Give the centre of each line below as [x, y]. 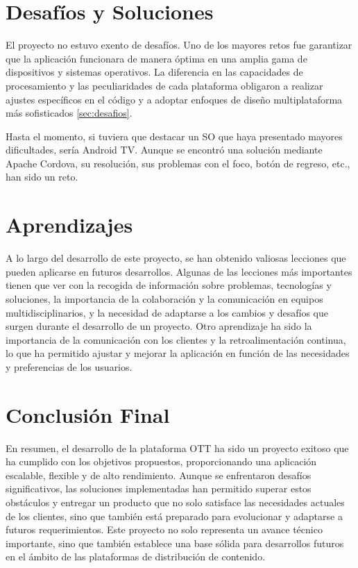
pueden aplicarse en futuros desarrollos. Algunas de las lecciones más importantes [179, 271]
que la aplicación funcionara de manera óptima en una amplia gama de [156, 58]
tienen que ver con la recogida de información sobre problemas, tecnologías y [169, 285]
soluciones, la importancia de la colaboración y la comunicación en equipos [164, 298]
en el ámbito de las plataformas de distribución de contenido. [136, 557]
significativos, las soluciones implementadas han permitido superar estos [159, 488]
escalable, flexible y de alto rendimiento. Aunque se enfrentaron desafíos [159, 475]
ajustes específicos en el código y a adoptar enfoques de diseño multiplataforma [174, 99]
